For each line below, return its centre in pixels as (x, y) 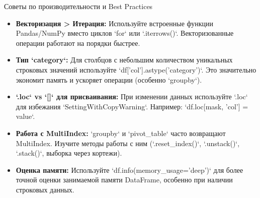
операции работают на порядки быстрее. (78, 43)
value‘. (25, 116)
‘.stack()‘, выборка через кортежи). (69, 153)
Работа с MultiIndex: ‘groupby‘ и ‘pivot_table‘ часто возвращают (121, 133)
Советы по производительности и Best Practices (78, 6)
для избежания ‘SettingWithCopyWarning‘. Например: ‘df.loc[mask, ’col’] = (132, 106)
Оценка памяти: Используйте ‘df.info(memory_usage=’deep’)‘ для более (129, 170)
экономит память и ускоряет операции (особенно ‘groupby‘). (109, 79)
